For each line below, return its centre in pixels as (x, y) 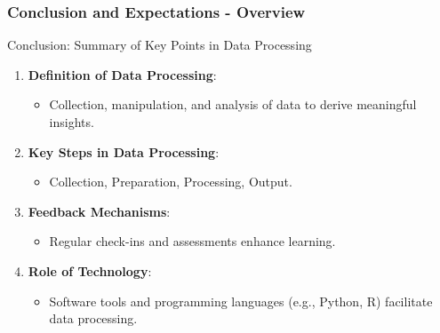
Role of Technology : (90, 270)
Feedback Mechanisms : (99, 211)
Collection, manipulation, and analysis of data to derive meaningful (233, 104)
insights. (72, 122)
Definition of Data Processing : (122, 74)
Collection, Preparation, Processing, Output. (171, 182)
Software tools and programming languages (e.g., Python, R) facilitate (241, 301)
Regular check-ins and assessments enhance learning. (192, 241)
